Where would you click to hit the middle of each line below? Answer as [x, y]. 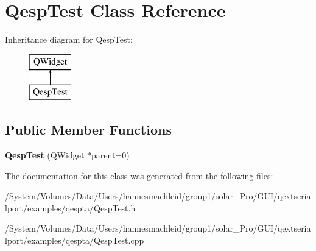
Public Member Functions [88, 129]
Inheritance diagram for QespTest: [69, 39]
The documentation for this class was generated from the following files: [139, 175]
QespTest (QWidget [45, 155]
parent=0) [111, 155]
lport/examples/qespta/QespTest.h [70, 207]
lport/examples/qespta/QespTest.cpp [75, 240]
